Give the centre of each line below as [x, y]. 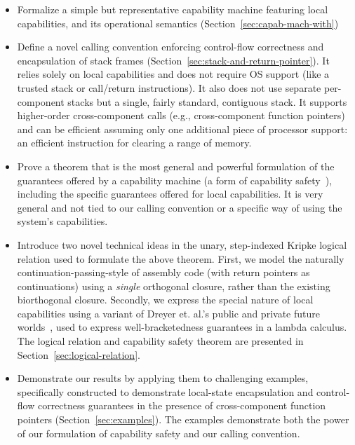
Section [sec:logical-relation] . [79, 354]
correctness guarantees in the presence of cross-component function [182, 405]
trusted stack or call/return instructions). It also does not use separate [169, 87]
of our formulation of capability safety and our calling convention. [159, 433]
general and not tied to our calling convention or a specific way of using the [180, 207]
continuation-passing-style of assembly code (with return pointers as [163, 272]
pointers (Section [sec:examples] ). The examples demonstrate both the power [183, 419]
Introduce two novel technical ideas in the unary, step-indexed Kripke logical [182, 244]
